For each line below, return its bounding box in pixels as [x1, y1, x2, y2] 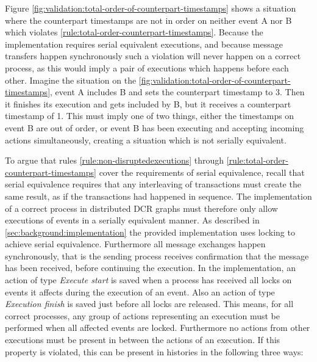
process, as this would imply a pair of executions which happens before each [5, 61, 289, 74]
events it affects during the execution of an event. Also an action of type [5, 285, 275, 298]
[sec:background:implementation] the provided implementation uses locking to [5, 225, 295, 238]
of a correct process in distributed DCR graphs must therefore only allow [5, 201, 278, 214]
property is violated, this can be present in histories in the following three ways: [5, 345, 304, 358]
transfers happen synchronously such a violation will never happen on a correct [5, 49, 301, 62]
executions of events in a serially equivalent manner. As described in [5, 214, 260, 226]
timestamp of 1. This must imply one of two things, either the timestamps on [5, 109, 294, 122]
